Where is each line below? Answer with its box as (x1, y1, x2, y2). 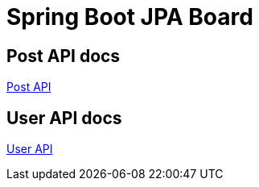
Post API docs (6, 45, 121, 66)
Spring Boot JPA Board (6, 3, 253, 31)
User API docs (6, 107, 122, 128)
